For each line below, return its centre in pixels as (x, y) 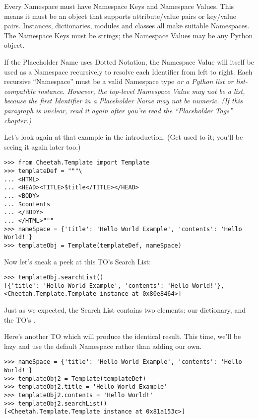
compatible (20, 91)
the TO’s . (20, 319)
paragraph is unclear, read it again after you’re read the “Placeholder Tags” (118, 110)
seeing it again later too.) (42, 146)
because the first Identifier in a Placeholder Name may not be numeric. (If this (123, 101)
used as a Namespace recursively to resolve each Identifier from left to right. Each (128, 71)
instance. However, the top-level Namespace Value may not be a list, (141, 91)
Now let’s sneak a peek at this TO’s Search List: (78, 261)
